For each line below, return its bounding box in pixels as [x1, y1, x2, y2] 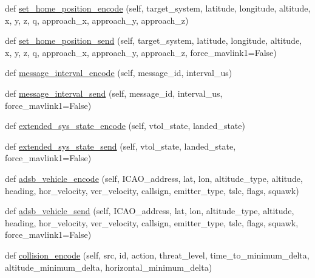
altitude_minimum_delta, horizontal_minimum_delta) [5, 260, 212, 273]
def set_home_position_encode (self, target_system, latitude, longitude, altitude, [5, 2, 311, 14]
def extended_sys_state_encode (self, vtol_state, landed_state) [5, 119, 245, 132]
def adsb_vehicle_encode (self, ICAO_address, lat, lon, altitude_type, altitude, [5, 172, 303, 184]
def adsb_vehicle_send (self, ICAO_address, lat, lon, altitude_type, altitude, [5, 204, 294, 217]
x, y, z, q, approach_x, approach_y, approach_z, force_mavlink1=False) [5, 46, 277, 58]
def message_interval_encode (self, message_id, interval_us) [5, 66, 232, 79]
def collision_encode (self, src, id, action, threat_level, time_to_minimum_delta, [5, 248, 310, 261]
